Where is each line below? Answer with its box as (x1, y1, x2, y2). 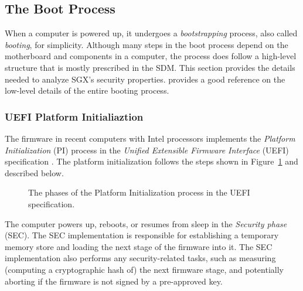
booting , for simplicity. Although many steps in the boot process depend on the (5, 38, 288, 50)
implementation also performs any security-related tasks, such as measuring (5, 252, 276, 264)
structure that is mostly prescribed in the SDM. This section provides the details (5, 61, 295, 73)
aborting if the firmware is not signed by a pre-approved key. (5, 275, 223, 287)
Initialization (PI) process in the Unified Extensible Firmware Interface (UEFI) (5, 143, 289, 156)
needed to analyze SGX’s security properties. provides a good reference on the (5, 73, 285, 85)
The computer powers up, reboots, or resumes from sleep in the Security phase (5, 217, 287, 230)
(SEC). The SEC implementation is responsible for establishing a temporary (5, 229, 279, 241)
